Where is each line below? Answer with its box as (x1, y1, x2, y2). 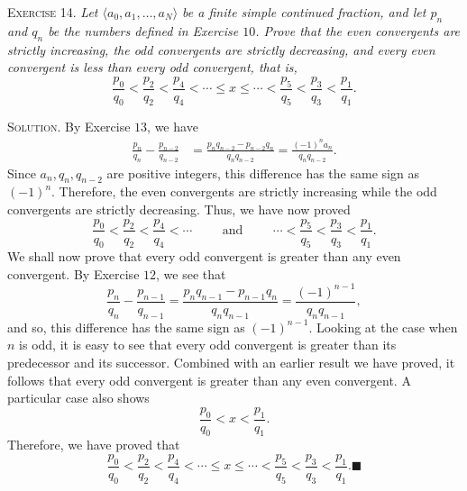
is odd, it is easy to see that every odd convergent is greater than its (19, 335, 397, 354)
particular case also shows (7, 388, 150, 407)
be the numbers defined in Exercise (48, 21, 239, 40)
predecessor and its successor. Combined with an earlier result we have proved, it (7, 353, 455, 372)
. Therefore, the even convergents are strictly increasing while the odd (51, 182, 437, 201)
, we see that (156, 264, 226, 283)
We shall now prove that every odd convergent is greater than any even (7, 247, 401, 266)
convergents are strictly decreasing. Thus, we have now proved (7, 200, 351, 219)
